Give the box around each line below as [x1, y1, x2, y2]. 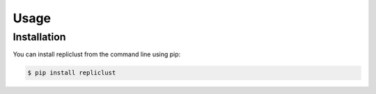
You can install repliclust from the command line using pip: [13, 50, 181, 58]
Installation [13, 31, 66, 43]
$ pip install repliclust [27, 69, 116, 77]
